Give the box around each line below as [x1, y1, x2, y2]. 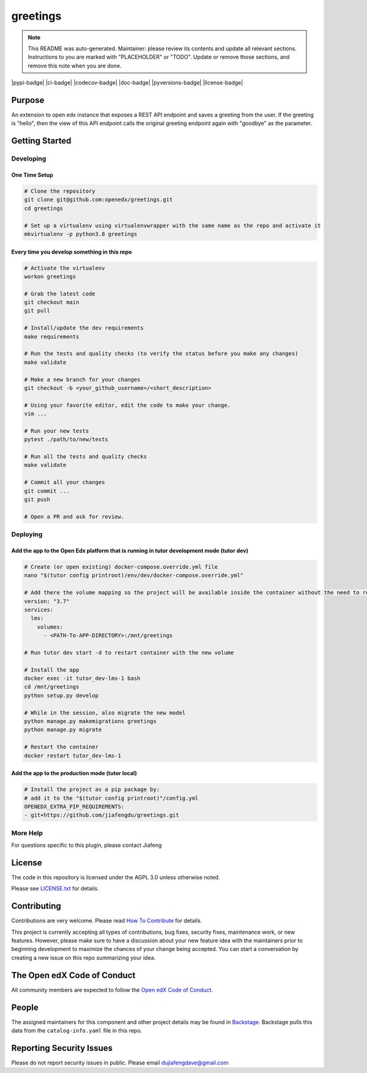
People [11, 1002, 39, 1012]
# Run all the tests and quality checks [24, 453, 147, 460]
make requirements [24, 333, 80, 340]
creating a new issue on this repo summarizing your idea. [11, 954, 156, 961]
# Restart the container [24, 743, 99, 751]
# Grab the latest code [24, 290, 96, 297]
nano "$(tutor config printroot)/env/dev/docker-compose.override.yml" [24, 572, 244, 579]
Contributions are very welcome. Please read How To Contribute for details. [11, 917, 202, 925]
